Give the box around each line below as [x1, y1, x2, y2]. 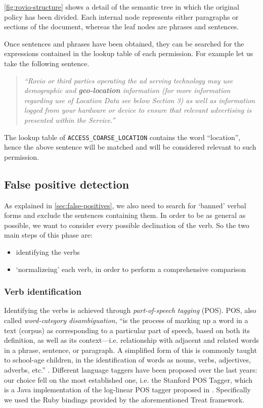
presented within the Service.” [24, 114, 115, 125]
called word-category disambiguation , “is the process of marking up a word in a [4, 314, 248, 325]
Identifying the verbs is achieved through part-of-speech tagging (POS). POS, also [4, 305, 256, 315]
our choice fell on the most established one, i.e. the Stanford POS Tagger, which [4, 374, 252, 385]
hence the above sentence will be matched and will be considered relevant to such [4, 142, 256, 152]
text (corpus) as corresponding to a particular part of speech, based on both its [4, 325, 250, 335]
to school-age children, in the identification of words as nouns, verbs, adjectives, [4, 354, 251, 365]
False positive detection [4, 176, 129, 192]
